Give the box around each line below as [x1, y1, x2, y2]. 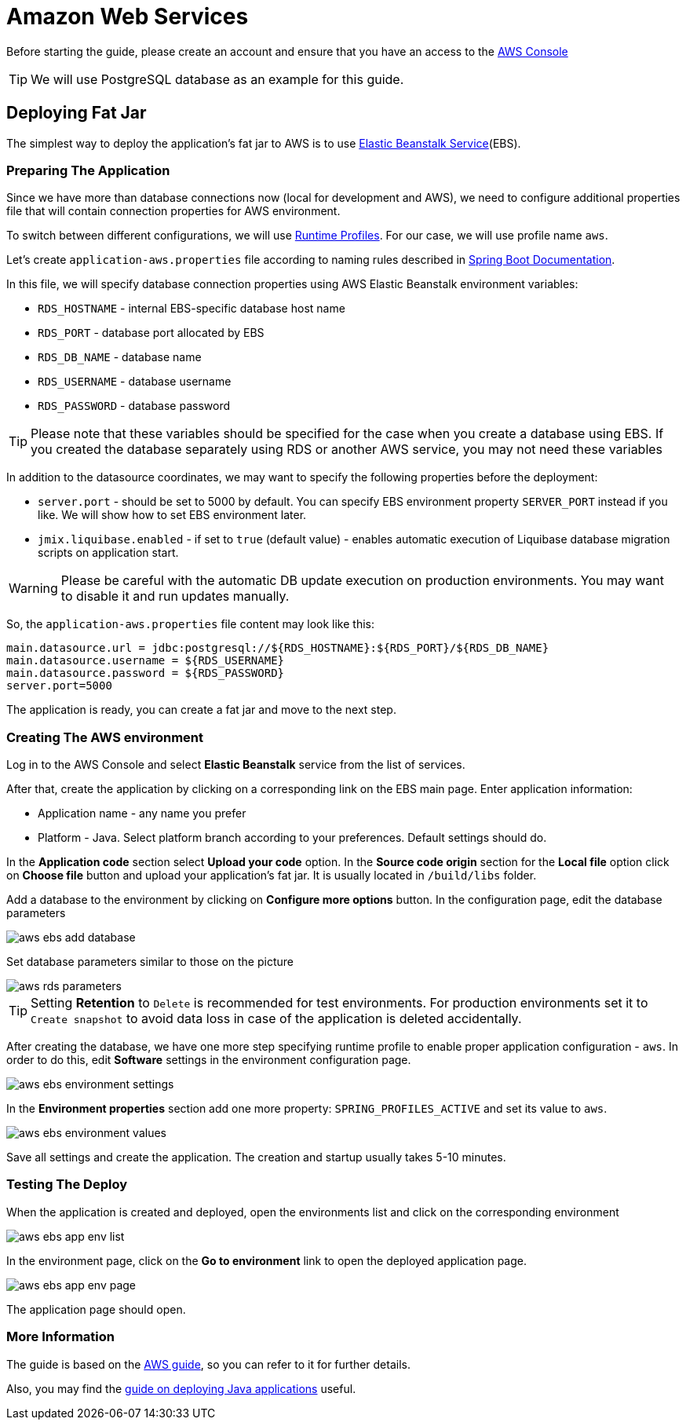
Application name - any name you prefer [38, 806, 246, 821]
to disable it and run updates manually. [60, 588, 290, 605]
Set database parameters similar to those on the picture [6, 955, 294, 969]
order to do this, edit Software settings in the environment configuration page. [6, 1053, 411, 1067]
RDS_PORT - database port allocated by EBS [38, 326, 265, 340]
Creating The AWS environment [6, 729, 204, 745]
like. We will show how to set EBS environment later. [38, 508, 307, 522]
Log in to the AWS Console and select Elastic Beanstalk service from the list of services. [6, 758, 465, 772]
